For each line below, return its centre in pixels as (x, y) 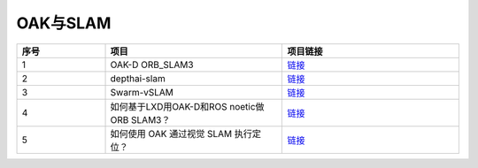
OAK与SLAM (64, 23)
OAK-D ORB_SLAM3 (152, 65)
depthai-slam (138, 78)
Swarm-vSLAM (142, 92)
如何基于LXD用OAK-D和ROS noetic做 (187, 106)
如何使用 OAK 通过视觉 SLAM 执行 (181, 134)
